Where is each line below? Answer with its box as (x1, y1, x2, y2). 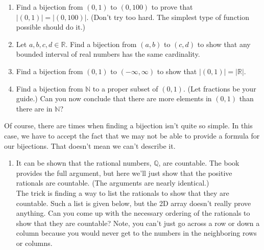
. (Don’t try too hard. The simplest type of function (86, 11, 249, 22)
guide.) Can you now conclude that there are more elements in (16, 93, 212, 104)
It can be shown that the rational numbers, (16, 157, 152, 168)
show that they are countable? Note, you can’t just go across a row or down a (16, 217, 260, 228)
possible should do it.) (16, 21, 85, 32)
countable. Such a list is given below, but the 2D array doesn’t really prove (16, 197, 251, 208)
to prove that (151, 2, 193, 12)
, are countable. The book (158, 157, 239, 168)
